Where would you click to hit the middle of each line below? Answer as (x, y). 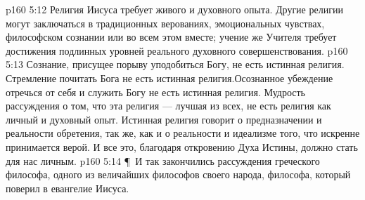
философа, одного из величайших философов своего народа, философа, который (178, 174)
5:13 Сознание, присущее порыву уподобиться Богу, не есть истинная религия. (175, 64)
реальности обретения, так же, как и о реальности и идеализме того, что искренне (183, 133)
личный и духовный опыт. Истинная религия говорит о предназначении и (164, 119)
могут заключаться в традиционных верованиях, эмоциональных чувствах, (165, 23)
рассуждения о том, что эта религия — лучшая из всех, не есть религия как (168, 106)
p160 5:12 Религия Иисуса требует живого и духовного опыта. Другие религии (174, 9)
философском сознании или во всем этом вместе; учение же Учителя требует (171, 37)
